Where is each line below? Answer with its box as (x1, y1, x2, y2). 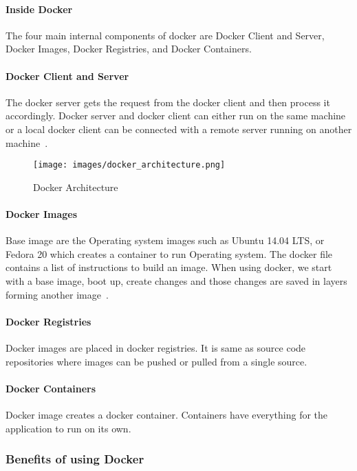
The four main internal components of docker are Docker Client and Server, (6, 28, 325, 42)
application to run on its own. (6, 421, 131, 435)
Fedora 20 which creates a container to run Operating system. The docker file (6, 246, 333, 261)
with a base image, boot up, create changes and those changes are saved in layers (6, 273, 347, 288)
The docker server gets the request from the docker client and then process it (6, 94, 330, 109)
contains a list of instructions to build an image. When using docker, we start (6, 260, 332, 274)
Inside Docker (6, 1, 73, 16)
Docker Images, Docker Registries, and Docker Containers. (6, 41, 252, 56)
